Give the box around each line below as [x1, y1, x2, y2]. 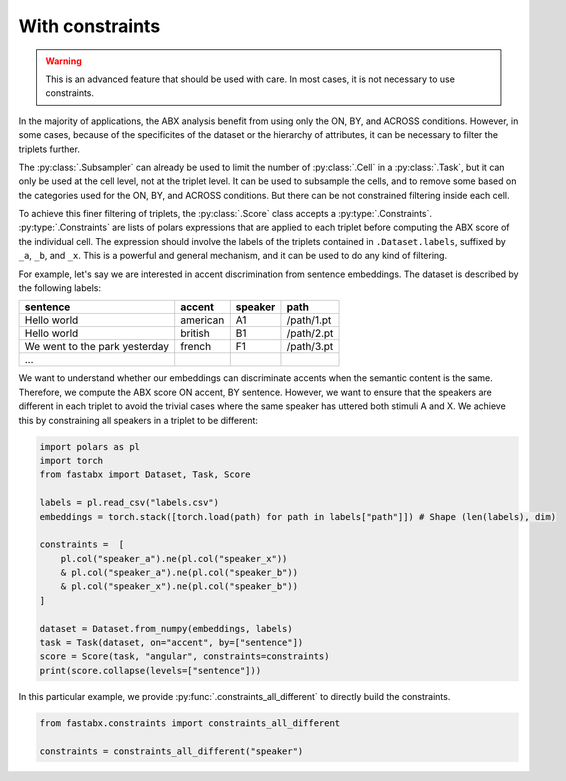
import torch [39, 455, 104, 466]
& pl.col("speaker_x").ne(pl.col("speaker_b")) [60, 581, 299, 592]
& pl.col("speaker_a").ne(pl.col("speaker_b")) [60, 567, 299, 579]
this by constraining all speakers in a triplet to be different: [18, 414, 259, 426]
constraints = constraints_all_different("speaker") [39, 745, 304, 757]
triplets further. [18, 143, 80, 155]
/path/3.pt [286, 340, 334, 354]
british [180, 326, 210, 340]
